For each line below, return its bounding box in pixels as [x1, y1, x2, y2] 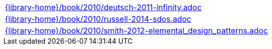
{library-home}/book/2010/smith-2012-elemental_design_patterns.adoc [5, 26, 268, 35]
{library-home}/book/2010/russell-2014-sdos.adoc [5, 14, 191, 24]
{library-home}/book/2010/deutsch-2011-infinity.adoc [5, 2, 202, 12]
